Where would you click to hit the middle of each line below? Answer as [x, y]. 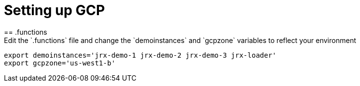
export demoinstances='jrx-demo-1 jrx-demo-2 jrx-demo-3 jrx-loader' [140, 55]
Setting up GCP [55, 10]
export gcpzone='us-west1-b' [60, 63]
